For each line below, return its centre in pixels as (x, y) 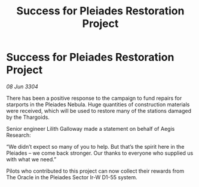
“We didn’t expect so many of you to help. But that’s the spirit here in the (95, 146)
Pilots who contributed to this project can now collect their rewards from (95, 171)
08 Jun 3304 (22, 86)
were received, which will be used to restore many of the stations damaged (99, 111)
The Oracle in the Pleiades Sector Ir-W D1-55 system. (72, 177)
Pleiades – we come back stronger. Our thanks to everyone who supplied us (100, 153)
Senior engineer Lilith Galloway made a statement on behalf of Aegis (91, 128)
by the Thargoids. (28, 117)
